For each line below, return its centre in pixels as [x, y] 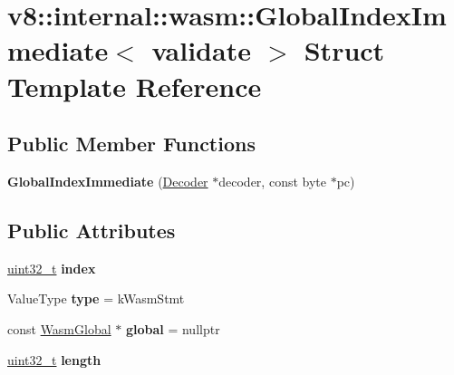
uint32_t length [54, 359]
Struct [344, 50]
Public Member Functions [131, 144]
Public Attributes [92, 230]
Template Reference [135, 86]
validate [201, 50]
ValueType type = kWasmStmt [96, 298]
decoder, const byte [272, 181]
